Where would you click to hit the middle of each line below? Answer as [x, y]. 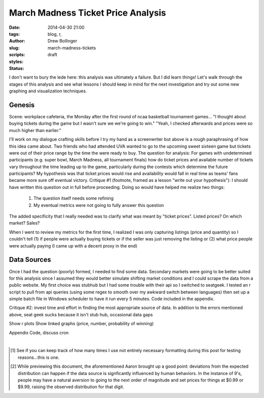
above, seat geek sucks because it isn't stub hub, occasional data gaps [81, 314]
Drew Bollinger [63, 41]
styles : [16, 62]
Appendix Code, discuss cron [39, 332]
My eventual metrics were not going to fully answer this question [99, 205]
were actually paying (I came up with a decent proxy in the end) [73, 246]
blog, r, [55, 34]
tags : [14, 34]
